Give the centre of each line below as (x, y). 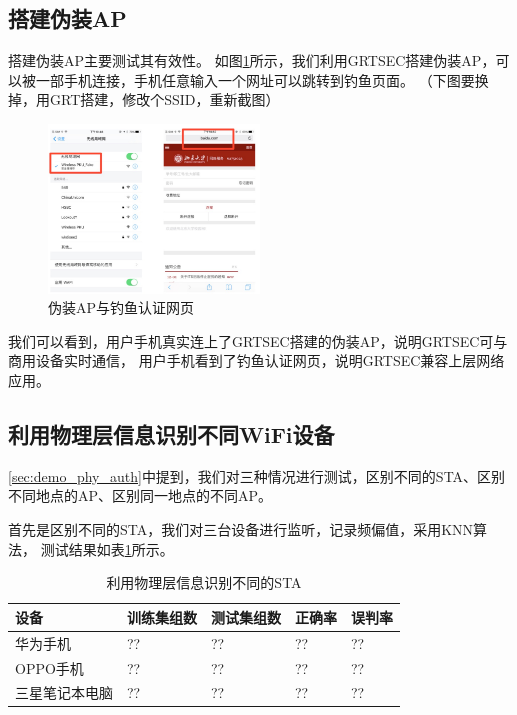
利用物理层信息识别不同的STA (204, 582)
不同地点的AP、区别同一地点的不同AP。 (140, 495)
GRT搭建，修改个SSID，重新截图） (164, 99)
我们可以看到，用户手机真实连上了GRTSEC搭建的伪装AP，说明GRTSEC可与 (258, 340)
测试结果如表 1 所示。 (107, 548)
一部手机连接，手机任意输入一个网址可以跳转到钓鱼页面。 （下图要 (255, 79)
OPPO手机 (49, 667)
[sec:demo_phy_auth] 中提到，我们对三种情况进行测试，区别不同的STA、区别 (257, 475)
